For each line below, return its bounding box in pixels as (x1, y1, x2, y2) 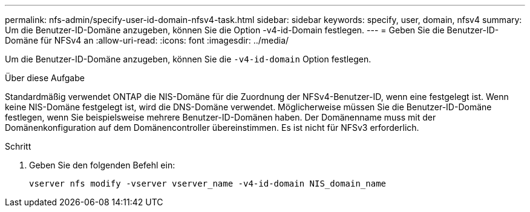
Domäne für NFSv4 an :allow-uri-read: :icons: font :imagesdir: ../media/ (5, 35, 289, 45)
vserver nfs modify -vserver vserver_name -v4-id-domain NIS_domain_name (29, 179, 387, 188)
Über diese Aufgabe (5, 73, 85, 83)
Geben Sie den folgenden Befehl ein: (29, 160, 175, 170)
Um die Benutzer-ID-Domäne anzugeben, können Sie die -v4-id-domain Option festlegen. (5, 54, 371, 64)
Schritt (5, 141, 31, 151)
